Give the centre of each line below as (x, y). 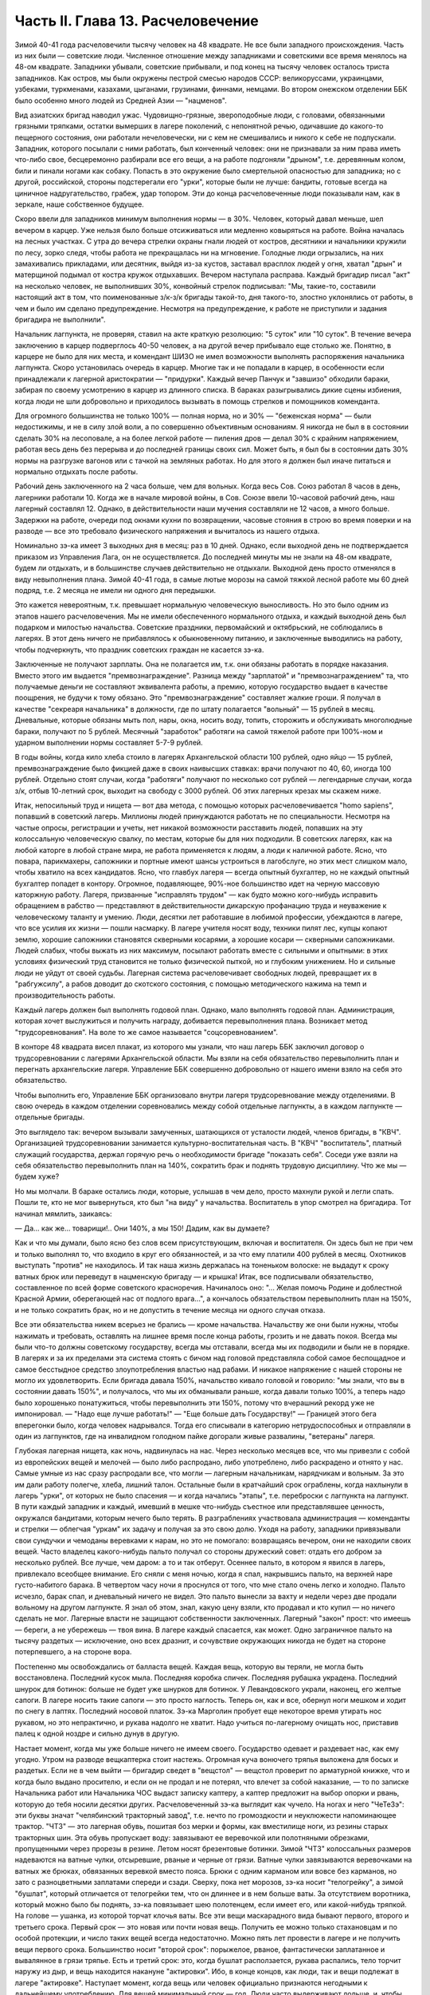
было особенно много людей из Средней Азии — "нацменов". (121, 101)
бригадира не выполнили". (60, 319)
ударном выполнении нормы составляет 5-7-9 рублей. (109, 742)
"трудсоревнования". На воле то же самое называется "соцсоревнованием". (147, 1032)
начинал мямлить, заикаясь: (63, 1214)
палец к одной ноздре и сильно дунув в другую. (97, 1734)
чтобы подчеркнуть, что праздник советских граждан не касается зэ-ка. (139, 650)
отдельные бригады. (50, 1117)
